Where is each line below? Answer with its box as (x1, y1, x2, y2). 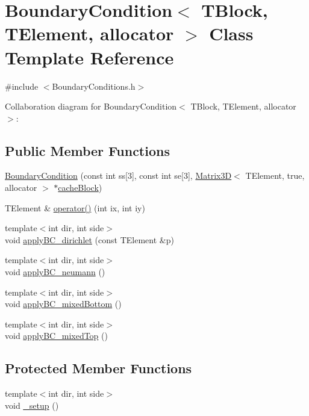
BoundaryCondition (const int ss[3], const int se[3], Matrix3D (5, 169, 232, 182)
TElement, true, (245, 169, 305, 182)
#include (5, 79, 39, 92)
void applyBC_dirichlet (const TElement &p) (5, 233, 174, 246)
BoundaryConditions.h (52, 79, 136, 92)
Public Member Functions (5, 141, 170, 160)
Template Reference (5, 45, 174, 69)
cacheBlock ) (58, 181, 102, 194)
